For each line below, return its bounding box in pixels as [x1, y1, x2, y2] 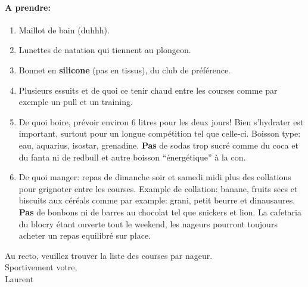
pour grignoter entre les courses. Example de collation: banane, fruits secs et [18, 182, 298, 195]
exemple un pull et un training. [18, 95, 133, 108]
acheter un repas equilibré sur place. [18, 229, 151, 242]
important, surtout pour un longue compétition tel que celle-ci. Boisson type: [18, 127, 301, 140]
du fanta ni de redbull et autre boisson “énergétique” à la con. [18, 150, 246, 163]
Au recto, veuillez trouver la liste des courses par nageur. [5, 249, 213, 261]
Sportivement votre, [5, 261, 77, 273]
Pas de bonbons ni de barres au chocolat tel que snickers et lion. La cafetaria [18, 205, 301, 218]
